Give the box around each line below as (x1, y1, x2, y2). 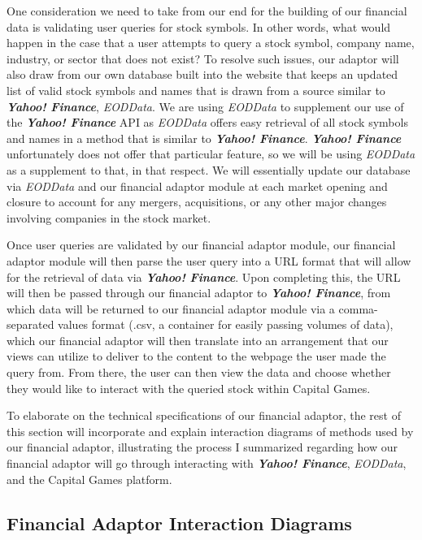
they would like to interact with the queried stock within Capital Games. (7, 379, 371, 396)
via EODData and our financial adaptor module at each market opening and (7, 177, 388, 194)
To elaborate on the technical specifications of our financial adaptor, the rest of (7, 407, 401, 424)
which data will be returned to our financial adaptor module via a (7, 300, 335, 317)
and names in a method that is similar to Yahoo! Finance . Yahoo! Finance (7, 129, 402, 146)
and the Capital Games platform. (7, 470, 172, 487)
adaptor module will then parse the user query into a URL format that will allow (7, 252, 411, 269)
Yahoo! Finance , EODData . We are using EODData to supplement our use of (7, 97, 404, 114)
